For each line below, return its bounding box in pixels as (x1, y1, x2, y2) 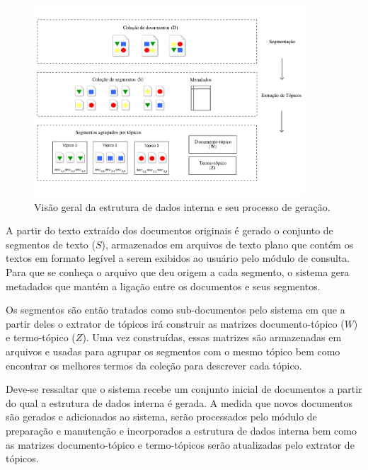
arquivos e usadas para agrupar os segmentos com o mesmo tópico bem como (6, 343, 340, 358)
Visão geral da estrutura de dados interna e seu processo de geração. (34, 199, 330, 214)
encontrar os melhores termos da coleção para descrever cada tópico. (6, 357, 302, 372)
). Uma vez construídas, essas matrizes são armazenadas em (82, 330, 342, 345)
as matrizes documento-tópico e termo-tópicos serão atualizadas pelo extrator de (6, 437, 355, 452)
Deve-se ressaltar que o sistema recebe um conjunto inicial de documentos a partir (6, 382, 362, 396)
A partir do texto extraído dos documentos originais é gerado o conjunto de (6, 223, 333, 238)
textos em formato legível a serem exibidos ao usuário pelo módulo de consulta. (6, 251, 350, 265)
